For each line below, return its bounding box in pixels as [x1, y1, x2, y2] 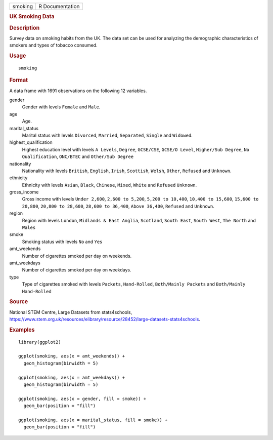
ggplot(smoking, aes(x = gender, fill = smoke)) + [18, 395, 147, 402]
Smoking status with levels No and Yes [22, 238, 103, 245]
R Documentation [38, 3, 80, 10]
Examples [9, 326, 35, 333]
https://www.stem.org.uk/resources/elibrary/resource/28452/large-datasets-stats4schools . [9, 316, 201, 322]
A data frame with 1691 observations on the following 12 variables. [9, 88, 147, 94]
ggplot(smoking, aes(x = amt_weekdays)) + [18, 375, 125, 380]
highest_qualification [9, 139, 53, 145]
